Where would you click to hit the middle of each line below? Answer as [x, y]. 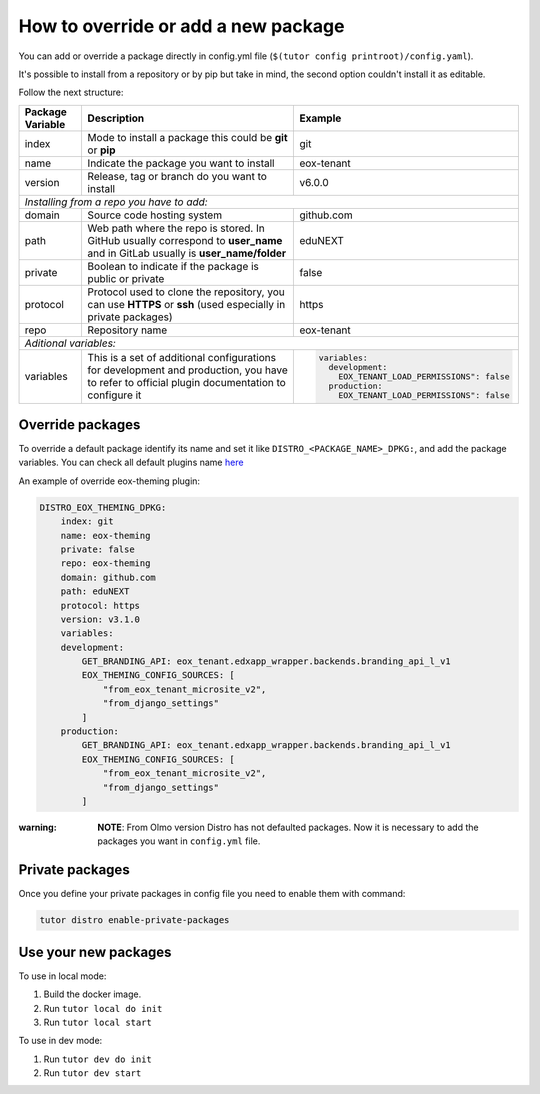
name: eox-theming [105, 535]
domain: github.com [108, 577]
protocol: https [100, 605]
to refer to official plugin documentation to [187, 383]
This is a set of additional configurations [182, 358]
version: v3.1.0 [100, 619]
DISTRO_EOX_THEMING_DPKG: [103, 507]
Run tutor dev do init [97, 1059]
